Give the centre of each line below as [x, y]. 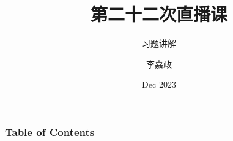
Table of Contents [50, 131]
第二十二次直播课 [159, 14]
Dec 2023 [159, 84]
